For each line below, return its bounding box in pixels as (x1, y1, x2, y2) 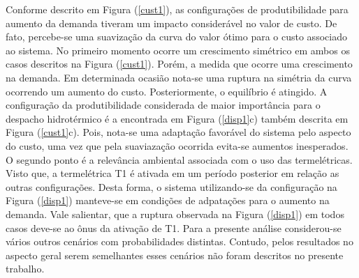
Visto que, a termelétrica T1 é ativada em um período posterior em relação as (6, 166, 339, 180)
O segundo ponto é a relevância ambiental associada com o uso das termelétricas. (6, 152, 353, 167)
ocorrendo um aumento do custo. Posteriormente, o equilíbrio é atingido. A (6, 84, 328, 98)
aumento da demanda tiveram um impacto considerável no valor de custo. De (6, 15, 337, 30)
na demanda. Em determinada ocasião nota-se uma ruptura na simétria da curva (6, 70, 352, 84)
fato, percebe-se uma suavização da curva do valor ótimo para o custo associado (6, 29, 347, 44)
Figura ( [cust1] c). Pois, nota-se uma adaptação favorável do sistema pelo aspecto (6, 125, 351, 139)
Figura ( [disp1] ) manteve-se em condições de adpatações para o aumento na (6, 193, 330, 208)
